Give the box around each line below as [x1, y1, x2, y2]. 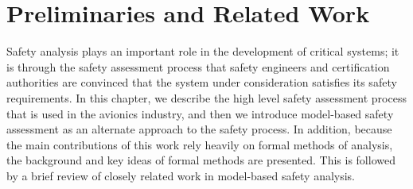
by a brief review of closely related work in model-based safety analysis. [6, 167, 356, 183]
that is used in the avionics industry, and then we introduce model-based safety [6, 105, 394, 121]
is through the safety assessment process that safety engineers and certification [6, 58, 390, 75]
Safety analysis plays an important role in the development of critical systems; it [6, 43, 399, 60]
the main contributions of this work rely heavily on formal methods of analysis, [6, 136, 393, 152]
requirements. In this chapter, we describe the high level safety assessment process [6, 89, 407, 106]
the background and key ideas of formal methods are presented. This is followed [6, 152, 395, 168]
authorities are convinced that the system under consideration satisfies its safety [6, 74, 397, 91]
